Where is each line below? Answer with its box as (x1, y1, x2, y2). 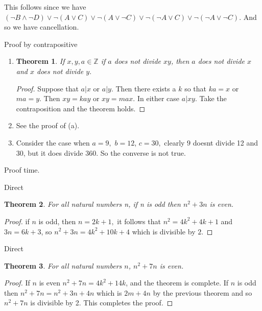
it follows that (117, 216, 161, 226)
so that (184, 83, 206, 93)
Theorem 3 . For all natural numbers (4, 260, 122, 271)
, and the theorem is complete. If (126, 277, 229, 288)
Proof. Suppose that (16, 83, 79, 93)
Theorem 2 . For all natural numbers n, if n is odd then (4, 199, 181, 209)
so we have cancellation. (4, 21, 79, 32)
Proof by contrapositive (4, 38, 78, 49)
